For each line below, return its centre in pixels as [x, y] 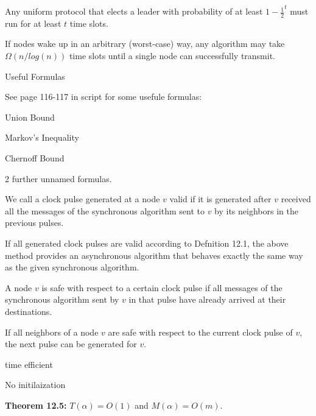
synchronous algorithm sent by [62, 299]
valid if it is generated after [220, 199]
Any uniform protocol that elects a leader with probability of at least [134, 11]
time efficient [29, 364]
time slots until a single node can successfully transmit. [172, 56]
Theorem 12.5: [36, 405]
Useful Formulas [35, 76]
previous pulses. [34, 223]
